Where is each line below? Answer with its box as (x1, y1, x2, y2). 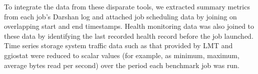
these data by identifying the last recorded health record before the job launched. (4, 30, 253, 41)
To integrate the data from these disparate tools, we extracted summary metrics (4, 1, 250, 11)
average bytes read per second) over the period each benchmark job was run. (4, 60, 239, 70)
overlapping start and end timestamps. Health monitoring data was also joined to (4, 21, 254, 31)
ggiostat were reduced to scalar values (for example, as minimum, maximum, (4, 50, 239, 60)
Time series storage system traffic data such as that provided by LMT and (4, 40, 233, 51)
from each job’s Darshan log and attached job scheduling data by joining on (4, 11, 237, 21)
